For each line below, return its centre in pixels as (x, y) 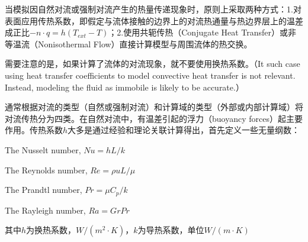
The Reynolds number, (46, 170)
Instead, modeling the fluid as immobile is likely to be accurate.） (124, 87)
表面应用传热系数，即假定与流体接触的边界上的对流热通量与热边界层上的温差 (154, 20)
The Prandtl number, (44, 190)
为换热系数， (51, 230)
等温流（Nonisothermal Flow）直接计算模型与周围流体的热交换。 (129, 43)
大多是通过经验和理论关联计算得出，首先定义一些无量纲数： (184, 130)
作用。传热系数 (34, 130)
